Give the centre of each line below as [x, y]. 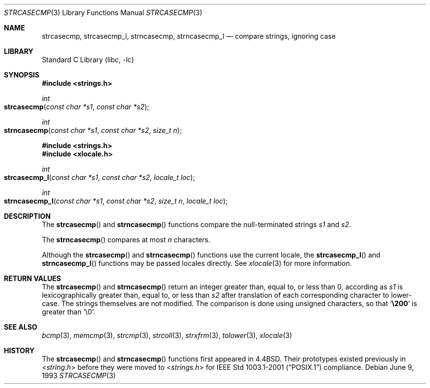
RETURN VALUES [33, 278]
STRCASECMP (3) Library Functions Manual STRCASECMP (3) [103, 13]
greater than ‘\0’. [68, 312]
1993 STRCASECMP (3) [79, 375]
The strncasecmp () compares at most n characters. [126, 240]
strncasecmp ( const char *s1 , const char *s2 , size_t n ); [93, 130]
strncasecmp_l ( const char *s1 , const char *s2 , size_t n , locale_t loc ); [116, 201]
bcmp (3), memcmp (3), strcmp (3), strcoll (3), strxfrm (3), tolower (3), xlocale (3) [167, 335]
